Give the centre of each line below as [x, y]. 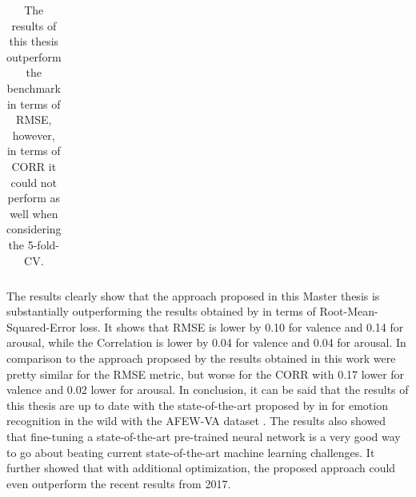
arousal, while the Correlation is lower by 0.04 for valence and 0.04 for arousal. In [206, 342]
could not [34, 182]
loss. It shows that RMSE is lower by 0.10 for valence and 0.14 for [242, 326]
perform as [34, 198]
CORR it [34, 166]
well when [34, 213]
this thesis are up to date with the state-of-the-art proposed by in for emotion [197, 405]
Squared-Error [42, 326]
